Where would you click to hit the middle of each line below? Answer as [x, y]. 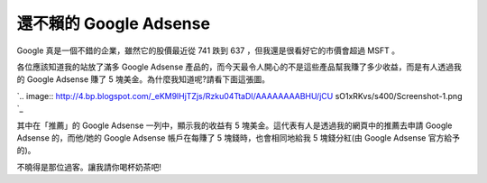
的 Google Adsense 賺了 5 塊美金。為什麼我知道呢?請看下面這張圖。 [143, 79]
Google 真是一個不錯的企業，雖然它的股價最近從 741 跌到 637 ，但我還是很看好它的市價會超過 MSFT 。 [208, 50]
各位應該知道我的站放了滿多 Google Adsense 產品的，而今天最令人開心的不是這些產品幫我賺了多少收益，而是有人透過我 [239, 67]
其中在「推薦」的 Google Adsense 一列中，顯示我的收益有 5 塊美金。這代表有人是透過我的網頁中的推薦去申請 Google [234, 125]
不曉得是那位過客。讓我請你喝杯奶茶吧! [89, 167]
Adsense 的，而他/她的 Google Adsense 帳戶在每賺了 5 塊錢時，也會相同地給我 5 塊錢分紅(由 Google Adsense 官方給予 [238, 137]
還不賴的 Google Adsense [114, 23]
